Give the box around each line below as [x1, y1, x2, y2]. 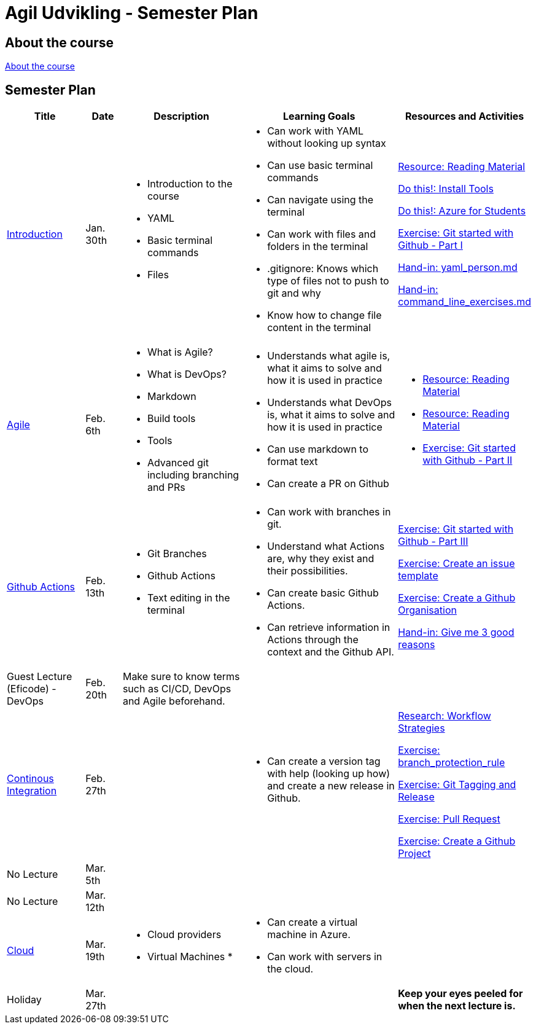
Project [398, 847, 431, 860]
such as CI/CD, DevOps [122, 683, 231, 695]
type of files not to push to [267, 275, 389, 288]
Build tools [147, 412, 196, 425]
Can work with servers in [267, 950, 383, 963]
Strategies [398, 722, 445, 735]
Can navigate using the [267, 194, 374, 206]
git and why [267, 287, 321, 300]
